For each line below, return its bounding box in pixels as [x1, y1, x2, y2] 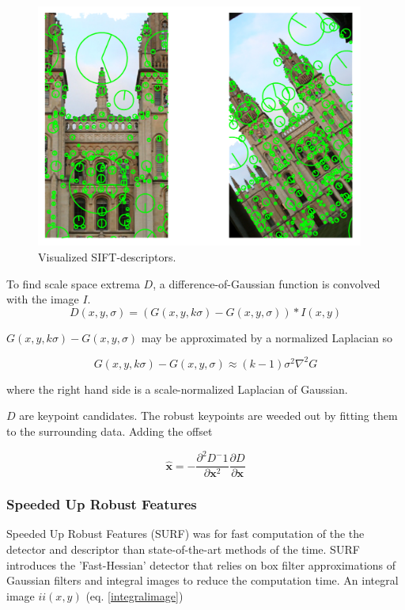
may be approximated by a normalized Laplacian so [141, 329, 393, 345]
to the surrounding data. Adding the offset [6, 423, 213, 440]
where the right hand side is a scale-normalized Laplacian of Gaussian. [6, 380, 348, 397]
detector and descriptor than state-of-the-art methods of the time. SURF [6, 540, 360, 557]
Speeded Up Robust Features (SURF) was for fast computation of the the [6, 525, 365, 542]
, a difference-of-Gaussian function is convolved [153, 275, 380, 292]
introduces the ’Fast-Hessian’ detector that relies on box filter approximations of [6, 556, 396, 573]
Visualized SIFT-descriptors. [38, 248, 176, 265]
